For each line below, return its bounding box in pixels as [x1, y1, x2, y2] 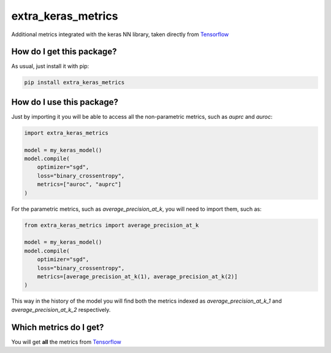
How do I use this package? [11, 97, 119, 107]
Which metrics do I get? [11, 322, 104, 332]
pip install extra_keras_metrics [24, 79, 125, 86]
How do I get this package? [11, 47, 117, 57]
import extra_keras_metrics [24, 129, 108, 136]
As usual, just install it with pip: [11, 63, 89, 70]
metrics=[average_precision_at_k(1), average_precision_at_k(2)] [37, 273, 238, 280]
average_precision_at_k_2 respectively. [11, 306, 111, 313]
